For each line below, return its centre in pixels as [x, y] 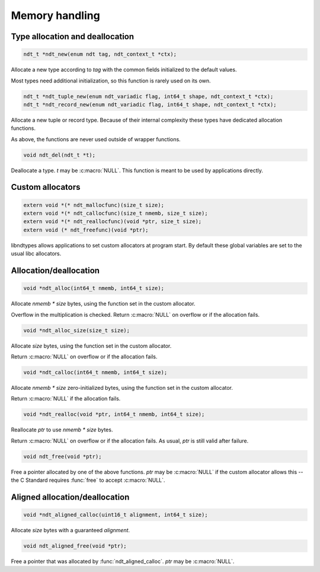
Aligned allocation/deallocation [70, 497]
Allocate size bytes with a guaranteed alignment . [71, 530]
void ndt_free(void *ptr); [63, 456]
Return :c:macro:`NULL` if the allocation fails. [66, 399]
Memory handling [55, 15]
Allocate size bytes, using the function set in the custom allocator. [91, 346]
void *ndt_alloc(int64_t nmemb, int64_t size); [94, 288]
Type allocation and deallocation [73, 36]
